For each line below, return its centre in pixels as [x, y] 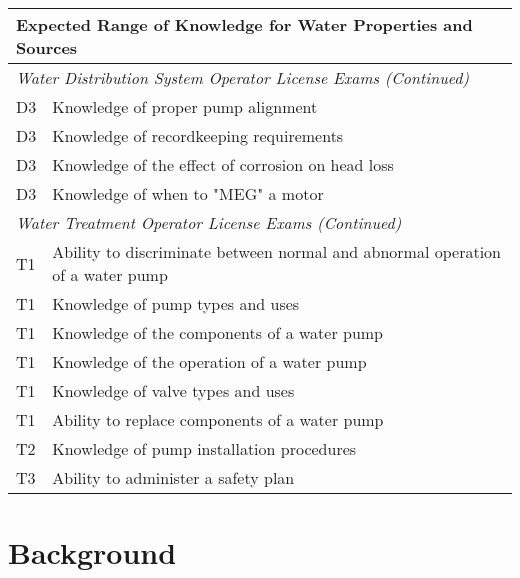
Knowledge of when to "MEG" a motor [188, 193]
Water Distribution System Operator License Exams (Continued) [243, 77]
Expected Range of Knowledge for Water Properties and [244, 24]
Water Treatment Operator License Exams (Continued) [209, 222]
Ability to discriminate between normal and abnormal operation [276, 251]
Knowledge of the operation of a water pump [209, 361]
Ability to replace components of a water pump [218, 419]
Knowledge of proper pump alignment [185, 106]
